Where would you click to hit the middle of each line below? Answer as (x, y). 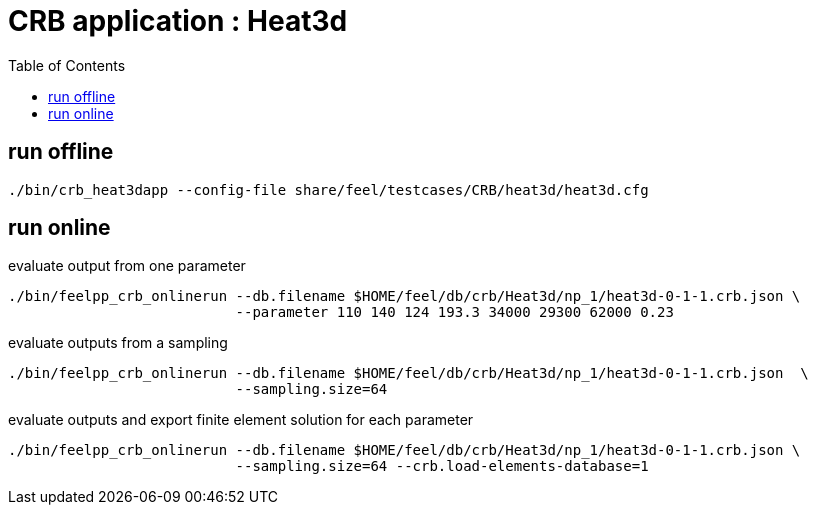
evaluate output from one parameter (127, 266)
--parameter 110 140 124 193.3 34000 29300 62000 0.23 (454, 312)
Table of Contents (67, 65)
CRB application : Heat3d (178, 21)
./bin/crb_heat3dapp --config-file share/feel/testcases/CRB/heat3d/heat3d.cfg (328, 189)
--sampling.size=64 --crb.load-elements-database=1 (442, 466)
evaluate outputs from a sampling (118, 343)
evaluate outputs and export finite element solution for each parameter (241, 420)
